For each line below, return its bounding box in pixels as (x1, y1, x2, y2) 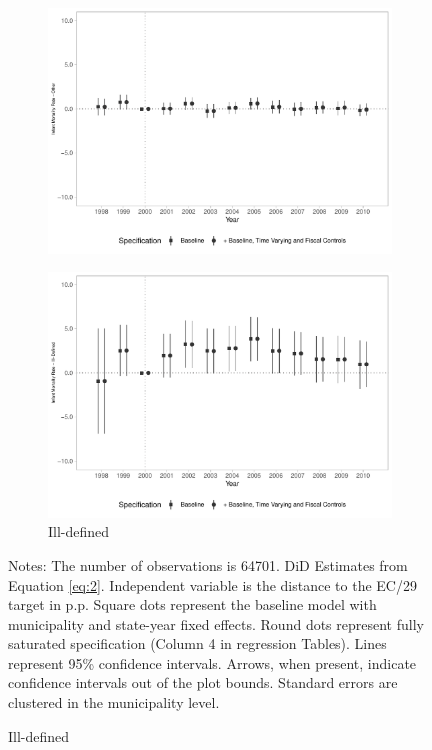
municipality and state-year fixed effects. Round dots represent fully (8, 613, 424, 634)
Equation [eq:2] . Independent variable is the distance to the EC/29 (8, 574, 417, 595)
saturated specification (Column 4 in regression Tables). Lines (8, 633, 387, 654)
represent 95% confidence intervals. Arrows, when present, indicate (8, 652, 417, 673)
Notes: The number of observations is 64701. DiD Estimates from (8, 554, 408, 575)
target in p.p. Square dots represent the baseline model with (8, 594, 377, 615)
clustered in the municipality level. (8, 692, 220, 713)
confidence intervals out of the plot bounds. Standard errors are (8, 672, 398, 693)
